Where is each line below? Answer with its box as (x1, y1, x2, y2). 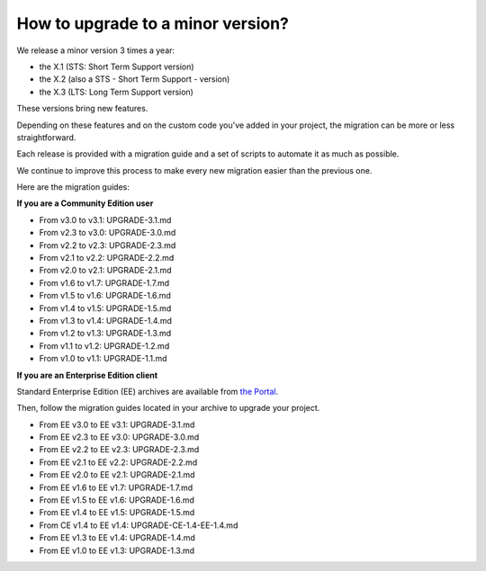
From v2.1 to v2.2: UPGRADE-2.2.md (39, 253, 175, 263)
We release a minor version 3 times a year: (16, 45, 175, 56)
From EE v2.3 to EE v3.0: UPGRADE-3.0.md (39, 432, 200, 442)
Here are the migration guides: (16, 182, 130, 192)
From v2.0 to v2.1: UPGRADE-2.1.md (39, 265, 172, 276)
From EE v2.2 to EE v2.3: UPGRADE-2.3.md (39, 444, 200, 455)
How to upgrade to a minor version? (16, 13, 290, 33)
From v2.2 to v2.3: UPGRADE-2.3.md (39, 239, 176, 251)
